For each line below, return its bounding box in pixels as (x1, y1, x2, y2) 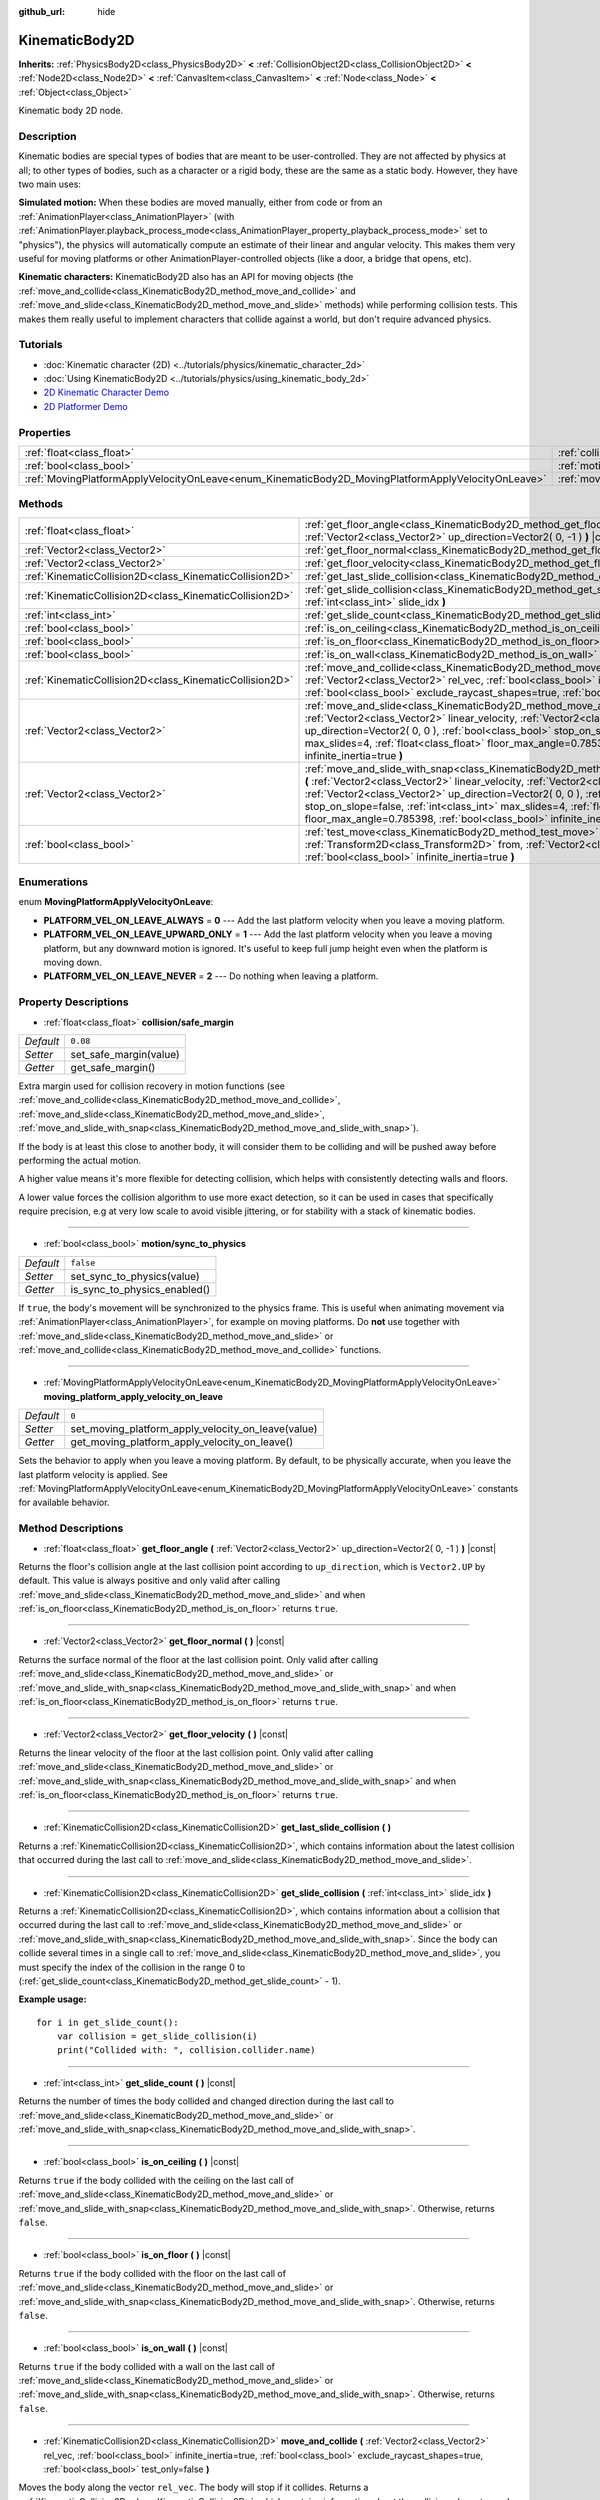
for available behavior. (18, 1496, 110, 1509)
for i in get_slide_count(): (36, 2016, 179, 2028)
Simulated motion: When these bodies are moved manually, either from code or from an (18, 196, 383, 209)
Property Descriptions (18, 995, 129, 1009)
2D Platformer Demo (43, 400, 129, 412)
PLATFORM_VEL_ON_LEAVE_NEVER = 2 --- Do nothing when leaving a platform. (43, 970, 379, 982)
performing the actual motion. (18, 1154, 142, 1166)
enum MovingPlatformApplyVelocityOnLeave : (18, 896, 214, 908)
